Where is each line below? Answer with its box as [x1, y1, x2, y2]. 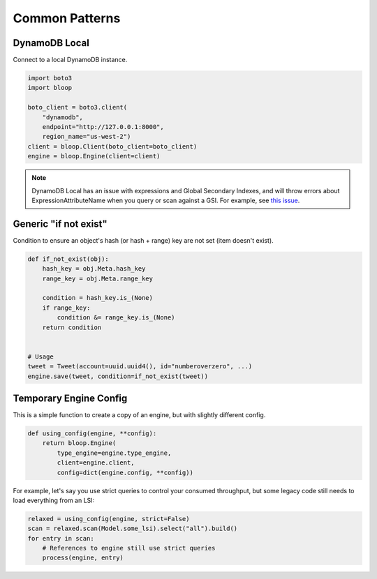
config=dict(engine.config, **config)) [57, 468, 193, 476]
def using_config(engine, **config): [27, 430, 157, 437]
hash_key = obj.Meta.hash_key [42, 265, 146, 273]
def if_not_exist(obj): [27, 255, 110, 263]
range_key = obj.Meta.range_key [42, 274, 154, 283]
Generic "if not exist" [13, 218, 108, 230]
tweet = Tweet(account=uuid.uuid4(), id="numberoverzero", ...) [27, 363, 253, 370]
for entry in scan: [27, 534, 94, 542]
